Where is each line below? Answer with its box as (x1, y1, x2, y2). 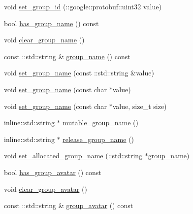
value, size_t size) (112, 101, 167, 111)
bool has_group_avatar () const (4, 167, 101, 177)
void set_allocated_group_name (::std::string (4, 150, 143, 161)
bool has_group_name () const (4, 18, 99, 28)
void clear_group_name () (4, 35, 85, 45)
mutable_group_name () (63, 117, 138, 128)
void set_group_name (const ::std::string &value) (4, 68, 154, 78)
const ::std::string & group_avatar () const (4, 200, 133, 211)
